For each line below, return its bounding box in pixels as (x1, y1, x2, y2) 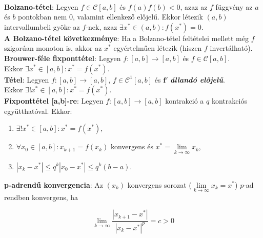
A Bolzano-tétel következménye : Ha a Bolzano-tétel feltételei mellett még (4, 32, 249, 43)
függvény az (215, 1, 253, 12)
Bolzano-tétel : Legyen (4, 1, 78, 12)
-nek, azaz (86, 21, 117, 32)
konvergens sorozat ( (127, 179, 192, 190)
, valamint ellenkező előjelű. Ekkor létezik (73, 11, 203, 22)
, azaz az (180, 1, 208, 12)
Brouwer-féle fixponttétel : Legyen (4, 52, 121, 63)
